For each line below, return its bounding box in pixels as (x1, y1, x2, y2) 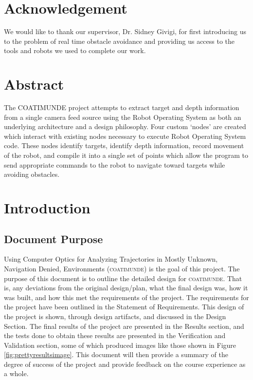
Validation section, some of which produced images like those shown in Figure (4, 340, 236, 350)
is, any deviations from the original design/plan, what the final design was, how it (4, 283, 248, 293)
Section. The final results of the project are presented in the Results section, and (4, 321, 244, 331)
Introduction (4, 197, 90, 217)
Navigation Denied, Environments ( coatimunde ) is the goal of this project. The (4, 263, 240, 273)
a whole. (4, 368, 29, 379)
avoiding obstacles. (4, 169, 60, 179)
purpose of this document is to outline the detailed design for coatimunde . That (4, 273, 242, 283)
